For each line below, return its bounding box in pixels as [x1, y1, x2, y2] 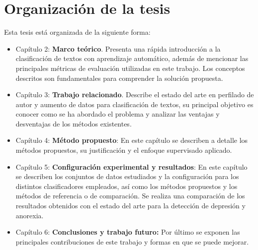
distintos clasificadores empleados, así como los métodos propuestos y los [15, 181, 238, 191]
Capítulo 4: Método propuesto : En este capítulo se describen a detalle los [15, 135, 248, 145]
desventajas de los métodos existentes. [15, 118, 132, 128]
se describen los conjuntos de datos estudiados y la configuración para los [15, 171, 239, 182]
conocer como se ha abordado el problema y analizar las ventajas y [15, 109, 220, 119]
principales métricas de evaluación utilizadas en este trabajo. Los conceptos [15, 62, 245, 73]
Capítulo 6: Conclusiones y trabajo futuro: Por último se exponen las [15, 227, 240, 237]
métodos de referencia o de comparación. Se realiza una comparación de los [15, 190, 245, 201]
